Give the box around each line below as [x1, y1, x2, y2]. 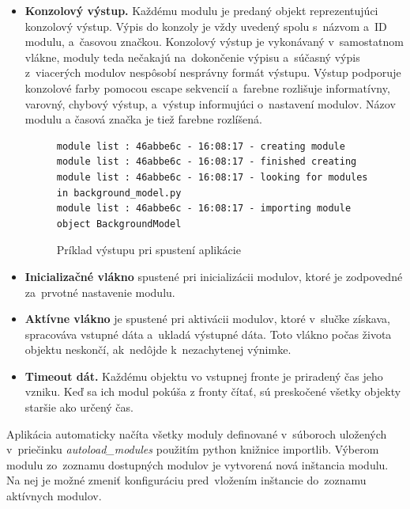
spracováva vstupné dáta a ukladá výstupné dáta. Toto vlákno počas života [24, 325, 392, 342]
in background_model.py [56, 187, 182, 199]
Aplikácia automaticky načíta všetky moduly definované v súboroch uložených [6, 425, 387, 442]
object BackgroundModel [56, 218, 182, 230]
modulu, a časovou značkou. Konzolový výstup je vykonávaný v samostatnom [24, 33, 404, 50]
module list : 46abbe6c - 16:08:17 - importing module [56, 203, 352, 215]
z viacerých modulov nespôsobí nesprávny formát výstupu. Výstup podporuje [24, 64, 401, 81]
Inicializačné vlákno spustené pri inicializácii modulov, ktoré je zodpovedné [24, 268, 403, 284]
